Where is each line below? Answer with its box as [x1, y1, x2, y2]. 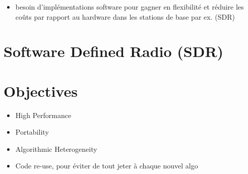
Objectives [4, 80, 78, 101]
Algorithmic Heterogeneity [15, 143, 97, 154]
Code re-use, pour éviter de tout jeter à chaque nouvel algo [15, 160, 198, 171]
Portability [15, 127, 49, 137]
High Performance [15, 109, 72, 120]
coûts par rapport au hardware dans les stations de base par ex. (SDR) [15, 11, 235, 22]
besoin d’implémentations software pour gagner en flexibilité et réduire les [15, 2, 244, 12]
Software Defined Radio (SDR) [4, 41, 224, 62]
